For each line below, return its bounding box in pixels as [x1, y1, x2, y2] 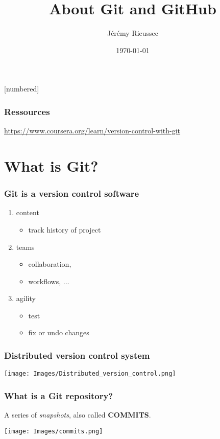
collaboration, [28, 259, 71, 269]
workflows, [28, 275, 61, 286]
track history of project [28, 224, 101, 235]
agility [16, 293, 36, 304]
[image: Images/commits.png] [4, 427, 103, 435]
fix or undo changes [28, 327, 89, 338]
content [16, 207, 39, 218]
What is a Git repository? [4, 389, 113, 402]
